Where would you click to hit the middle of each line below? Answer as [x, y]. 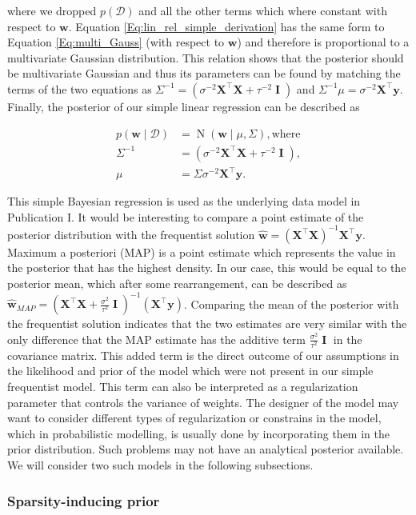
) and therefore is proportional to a [323, 42]
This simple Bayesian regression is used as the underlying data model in [184, 201]
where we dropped [52, 10]
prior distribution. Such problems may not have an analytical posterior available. [206, 449]
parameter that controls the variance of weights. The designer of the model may [203, 402]
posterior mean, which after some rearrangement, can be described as [177, 283]
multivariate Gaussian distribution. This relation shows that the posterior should [206, 57]
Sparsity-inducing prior [84, 500]
